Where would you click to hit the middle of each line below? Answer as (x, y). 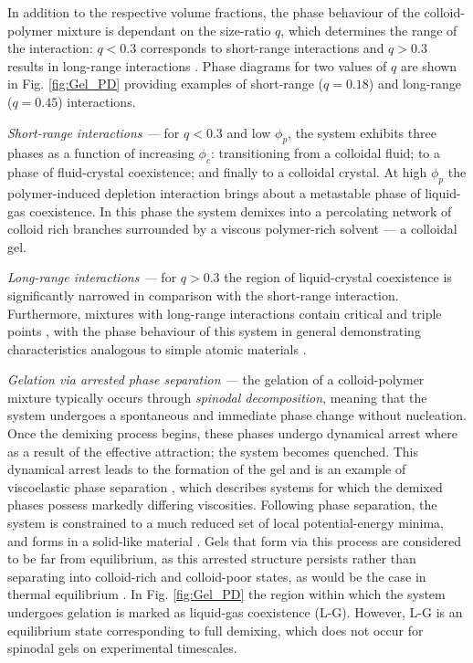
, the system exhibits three (362, 132)
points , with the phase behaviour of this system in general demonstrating (214, 331)
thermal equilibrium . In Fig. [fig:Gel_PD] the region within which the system (226, 594)
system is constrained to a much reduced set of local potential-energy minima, (226, 523)
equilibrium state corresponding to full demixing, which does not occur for (215, 630)
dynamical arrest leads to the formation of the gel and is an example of (207, 469)
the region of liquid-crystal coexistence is (338, 277)
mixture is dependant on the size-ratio (164, 30)
